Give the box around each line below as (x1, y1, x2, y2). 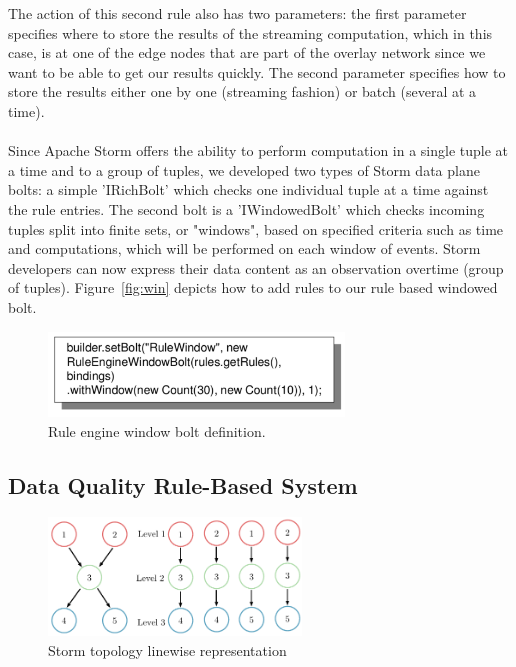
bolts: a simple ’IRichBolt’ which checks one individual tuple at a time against (8, 179, 489, 200)
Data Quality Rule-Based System (8, 469, 358, 500)
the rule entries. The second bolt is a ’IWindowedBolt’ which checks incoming (8, 198, 485, 219)
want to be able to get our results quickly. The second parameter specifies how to (8, 61, 506, 82)
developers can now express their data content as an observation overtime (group (8, 257, 504, 278)
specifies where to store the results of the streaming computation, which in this (8, 22, 493, 43)
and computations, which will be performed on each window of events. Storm (8, 238, 481, 259)
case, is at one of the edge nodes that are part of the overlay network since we (8, 42, 486, 63)
